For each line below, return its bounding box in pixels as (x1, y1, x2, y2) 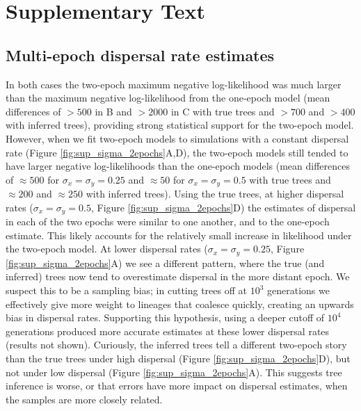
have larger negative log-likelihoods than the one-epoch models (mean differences (6, 159, 350, 173)
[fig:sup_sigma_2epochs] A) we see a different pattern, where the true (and (6, 255, 325, 270)
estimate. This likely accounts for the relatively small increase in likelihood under (6, 227, 352, 242)
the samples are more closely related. (6, 392, 163, 406)
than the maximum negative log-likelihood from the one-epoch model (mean (6, 90, 330, 105)
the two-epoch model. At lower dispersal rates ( (6, 241, 208, 256)
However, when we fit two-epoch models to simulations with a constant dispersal (6, 131, 349, 145)
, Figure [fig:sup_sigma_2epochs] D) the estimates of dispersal (90, 200, 356, 214)
